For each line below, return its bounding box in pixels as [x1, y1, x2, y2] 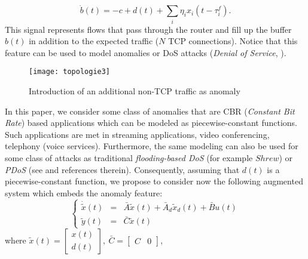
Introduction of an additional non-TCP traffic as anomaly [29, 84, 240, 97]
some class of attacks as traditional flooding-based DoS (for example [5, 151, 253, 164]
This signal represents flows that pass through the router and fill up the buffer [5, 23, 292, 35]
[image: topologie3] [29, 67, 111, 76]
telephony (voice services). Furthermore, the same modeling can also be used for [5, 140, 298, 152]
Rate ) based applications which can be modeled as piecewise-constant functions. [5, 116, 298, 129]
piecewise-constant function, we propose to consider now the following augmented [5, 175, 303, 187]
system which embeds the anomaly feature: [5, 186, 163, 199]
